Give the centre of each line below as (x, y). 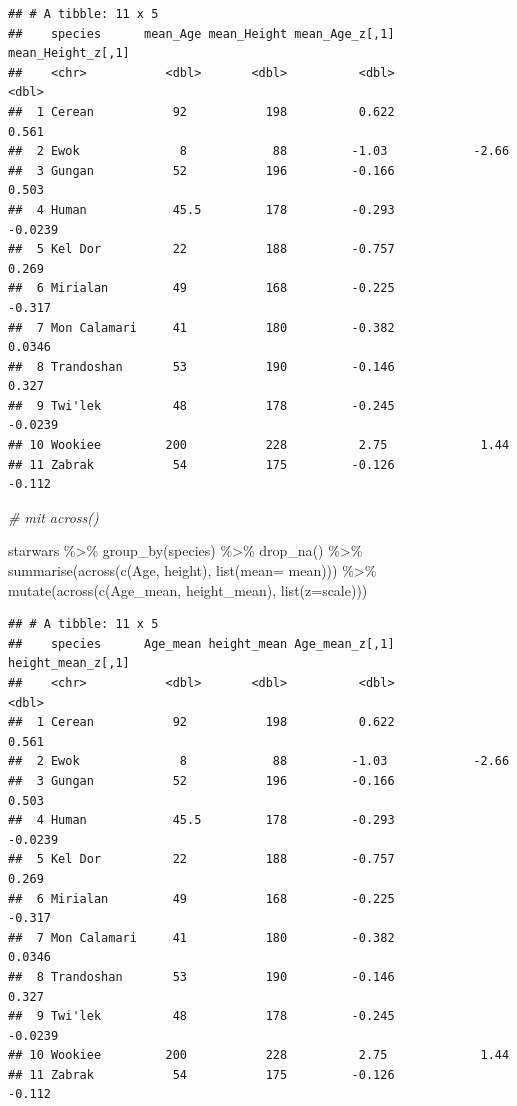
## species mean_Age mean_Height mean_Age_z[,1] (201, 33)
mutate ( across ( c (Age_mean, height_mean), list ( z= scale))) (188, 589)
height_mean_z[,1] (69, 663)
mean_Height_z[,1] (69, 53)
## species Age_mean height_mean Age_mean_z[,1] (201, 643)
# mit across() (53, 516)
